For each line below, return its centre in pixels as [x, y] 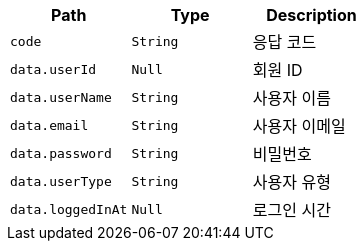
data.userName [61, 97]
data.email [49, 125]
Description [311, 15]
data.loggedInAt [69, 209]
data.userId [53, 69]
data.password [61, 153]
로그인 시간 [291, 210]
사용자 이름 [291, 98]
